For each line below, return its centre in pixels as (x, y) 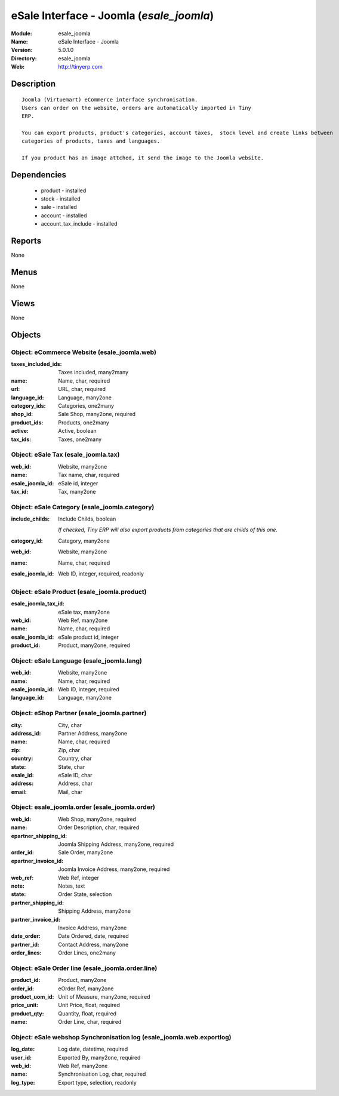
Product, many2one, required (94, 645)
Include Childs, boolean (87, 519)
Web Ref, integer (79, 878)
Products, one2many (84, 422)
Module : (21, 33)
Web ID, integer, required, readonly (101, 574)
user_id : (21, 1057)
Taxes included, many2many (93, 372)
